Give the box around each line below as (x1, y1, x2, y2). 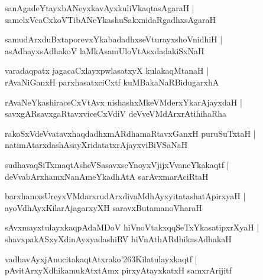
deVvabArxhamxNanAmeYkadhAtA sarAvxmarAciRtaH (5, 170, 209, 182)
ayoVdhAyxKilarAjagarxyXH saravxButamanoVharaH (5, 201, 202, 213)
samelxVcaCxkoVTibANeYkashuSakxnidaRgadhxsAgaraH (5, 13, 216, 25)
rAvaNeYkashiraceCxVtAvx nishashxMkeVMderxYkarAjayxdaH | (5, 95, 242, 108)
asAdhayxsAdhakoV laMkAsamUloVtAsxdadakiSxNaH (5, 44, 204, 57)
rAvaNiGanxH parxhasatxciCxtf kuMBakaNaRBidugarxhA (5, 75, 219, 88)
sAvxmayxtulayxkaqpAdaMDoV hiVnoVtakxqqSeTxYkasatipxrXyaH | (5, 221, 259, 233)
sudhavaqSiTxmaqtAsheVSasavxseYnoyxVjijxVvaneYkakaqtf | (5, 158, 229, 170)
